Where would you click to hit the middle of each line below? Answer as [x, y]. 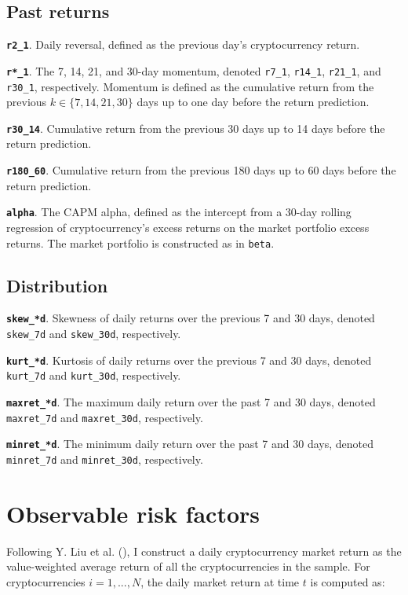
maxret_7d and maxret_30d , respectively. [105, 417]
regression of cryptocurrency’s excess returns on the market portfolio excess [188, 227]
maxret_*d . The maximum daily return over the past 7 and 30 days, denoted [191, 402]
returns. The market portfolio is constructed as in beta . [140, 242]
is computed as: [348, 581]
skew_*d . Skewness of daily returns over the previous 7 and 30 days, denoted [191, 318]
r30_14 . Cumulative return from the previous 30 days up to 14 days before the [196, 128]
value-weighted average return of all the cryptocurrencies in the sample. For [188, 566]
